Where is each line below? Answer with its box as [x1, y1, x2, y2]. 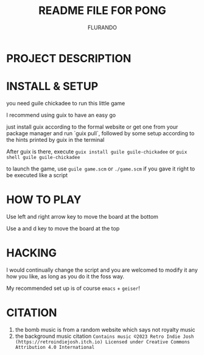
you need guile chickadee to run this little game [6, 99, 125, 107]
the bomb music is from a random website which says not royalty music [15, 326, 196, 333]
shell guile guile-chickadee [6, 154, 80, 160]
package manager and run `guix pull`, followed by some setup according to [6, 129, 195, 137]
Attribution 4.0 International [15, 344, 95, 350]
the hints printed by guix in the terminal [6, 136, 105, 143]
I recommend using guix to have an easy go [6, 111, 116, 119]
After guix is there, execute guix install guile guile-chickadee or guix [6, 147, 188, 155]
